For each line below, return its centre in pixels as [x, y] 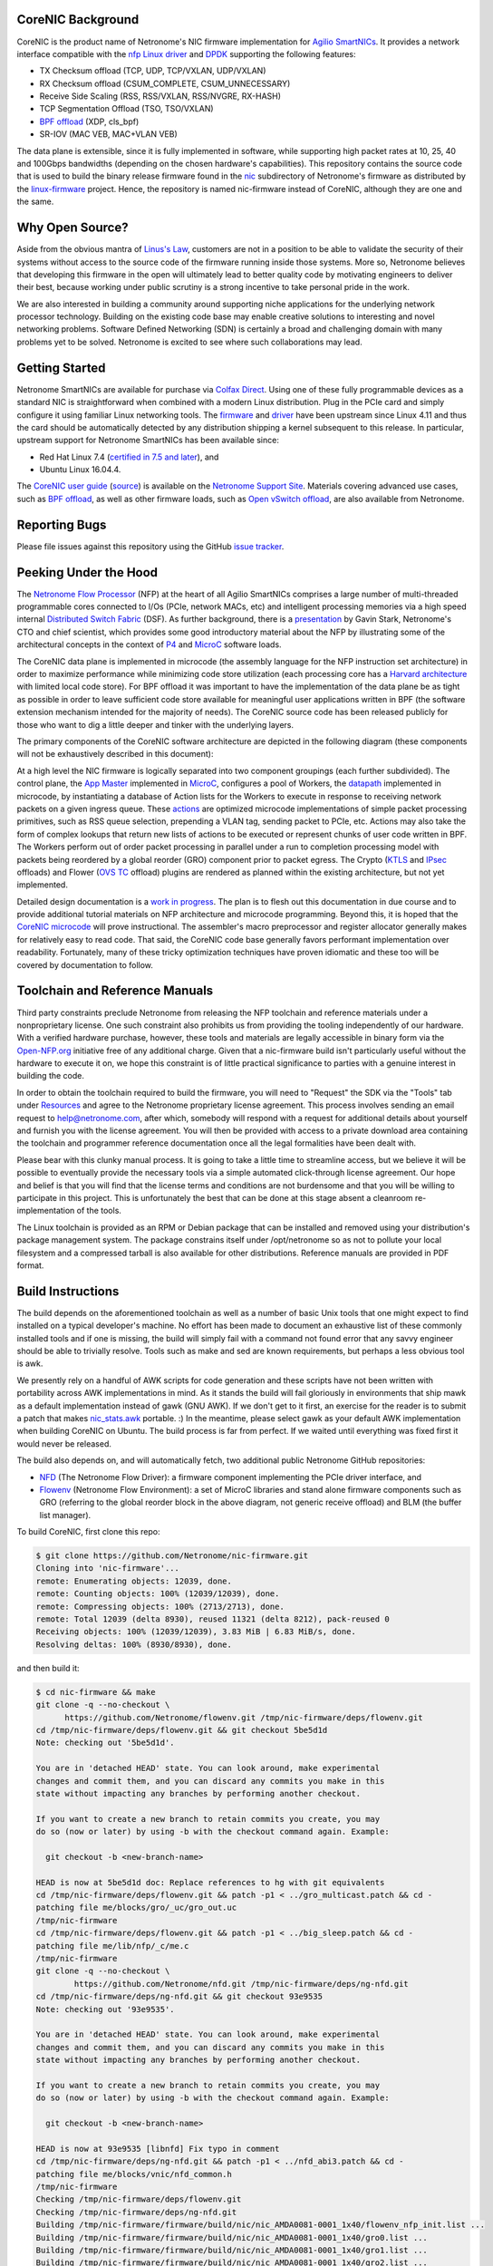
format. [30, 1265]
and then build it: [48, 1668]
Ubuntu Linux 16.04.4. [80, 470]
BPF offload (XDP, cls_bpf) [89, 121]
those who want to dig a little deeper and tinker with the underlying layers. [155, 724]
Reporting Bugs [62, 524]
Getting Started [61, 368]
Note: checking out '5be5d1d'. [106, 1743]
